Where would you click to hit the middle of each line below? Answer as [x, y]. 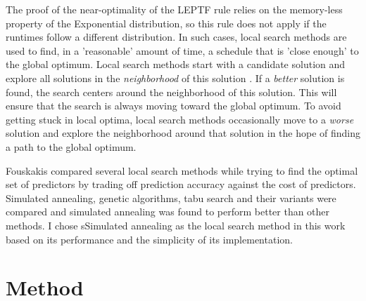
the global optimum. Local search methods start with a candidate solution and [176, 64]
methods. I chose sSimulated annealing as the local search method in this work [176, 225]
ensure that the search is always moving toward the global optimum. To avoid [173, 106]
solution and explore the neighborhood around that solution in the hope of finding [183, 133]
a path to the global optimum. [71, 146]
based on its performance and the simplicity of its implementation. [149, 239]
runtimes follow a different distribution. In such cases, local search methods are [176, 37]
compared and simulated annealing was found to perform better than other [168, 212]
